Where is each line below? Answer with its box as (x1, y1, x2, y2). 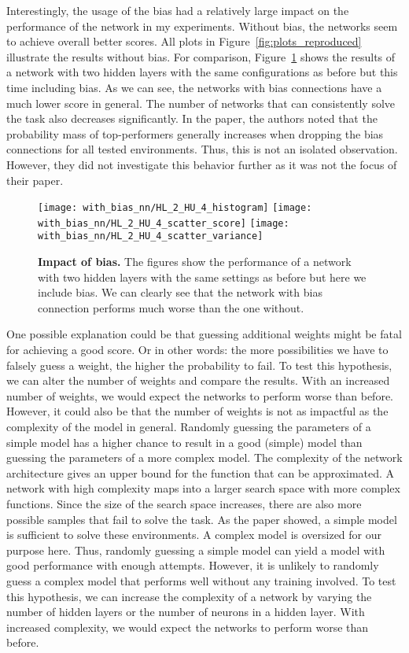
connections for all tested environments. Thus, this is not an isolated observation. (6, 141, 398, 157)
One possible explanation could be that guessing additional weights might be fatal (6, 326, 402, 342)
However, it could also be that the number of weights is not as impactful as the (6, 403, 389, 419)
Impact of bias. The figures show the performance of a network (38, 253, 352, 270)
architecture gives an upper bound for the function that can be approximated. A (6, 464, 395, 481)
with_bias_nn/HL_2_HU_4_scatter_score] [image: (38, 217, 289, 229)
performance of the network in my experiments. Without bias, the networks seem (6, 17, 398, 34)
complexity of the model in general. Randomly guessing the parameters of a (6, 419, 371, 435)
